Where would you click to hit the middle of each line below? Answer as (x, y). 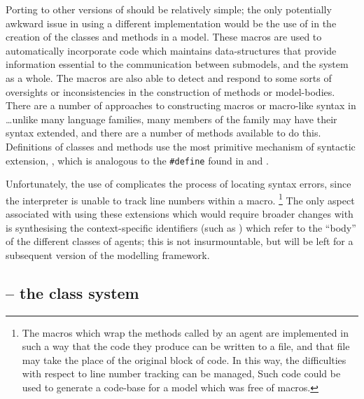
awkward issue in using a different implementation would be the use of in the (171, 23)
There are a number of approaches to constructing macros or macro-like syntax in (181, 105)
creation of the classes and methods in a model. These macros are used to (164, 37)
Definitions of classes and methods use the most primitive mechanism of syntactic (181, 146)
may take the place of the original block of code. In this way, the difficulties (184, 359)
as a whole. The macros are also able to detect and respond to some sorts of (169, 77)
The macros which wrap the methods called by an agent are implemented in (185, 332)
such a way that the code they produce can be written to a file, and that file (186, 346)
